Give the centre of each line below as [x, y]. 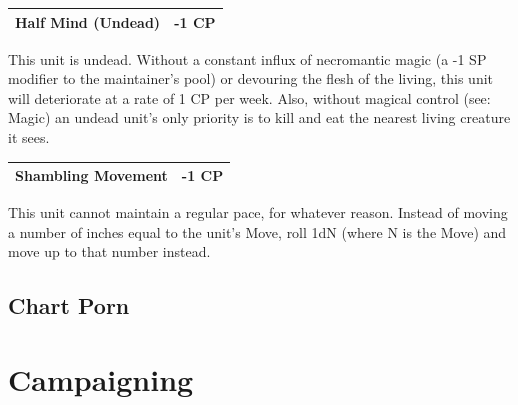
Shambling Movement [91, 175]
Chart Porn [69, 305]
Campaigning [101, 378]
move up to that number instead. [109, 251]
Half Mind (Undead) [88, 21]
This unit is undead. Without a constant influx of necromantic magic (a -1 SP [247, 58]
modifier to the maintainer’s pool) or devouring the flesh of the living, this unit [251, 78]
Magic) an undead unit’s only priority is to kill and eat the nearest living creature [259, 117]
